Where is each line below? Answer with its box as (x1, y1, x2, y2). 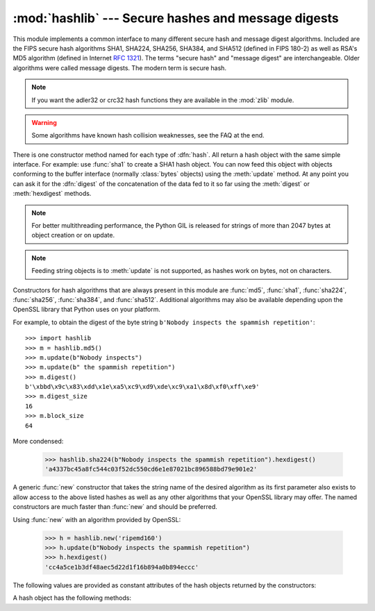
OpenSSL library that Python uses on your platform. (12, 305, 161, 314)
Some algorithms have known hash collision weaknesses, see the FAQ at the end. (31, 131, 265, 140)
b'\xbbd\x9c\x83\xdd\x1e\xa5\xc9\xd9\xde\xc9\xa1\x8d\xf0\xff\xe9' (25, 383, 260, 391)
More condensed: (12, 437, 64, 446)
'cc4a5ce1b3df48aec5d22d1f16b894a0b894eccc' (44, 563, 199, 571)
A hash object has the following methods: (12, 594, 132, 602)
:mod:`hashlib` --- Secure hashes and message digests (12, 10, 340, 26)
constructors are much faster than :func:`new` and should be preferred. (12, 503, 218, 511)
